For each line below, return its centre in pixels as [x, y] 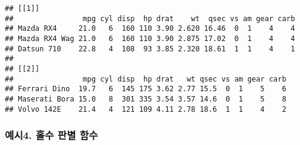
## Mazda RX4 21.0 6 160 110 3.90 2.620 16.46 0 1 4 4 [150, 29]
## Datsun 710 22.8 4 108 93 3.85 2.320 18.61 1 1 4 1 [150, 49]
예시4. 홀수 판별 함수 [51, 135]
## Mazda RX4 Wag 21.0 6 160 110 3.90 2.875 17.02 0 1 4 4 [150, 38]
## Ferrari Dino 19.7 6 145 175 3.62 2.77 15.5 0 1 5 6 [146, 89]
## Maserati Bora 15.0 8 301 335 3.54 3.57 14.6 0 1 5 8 [146, 99]
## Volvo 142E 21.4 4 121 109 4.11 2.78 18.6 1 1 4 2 [146, 109]
